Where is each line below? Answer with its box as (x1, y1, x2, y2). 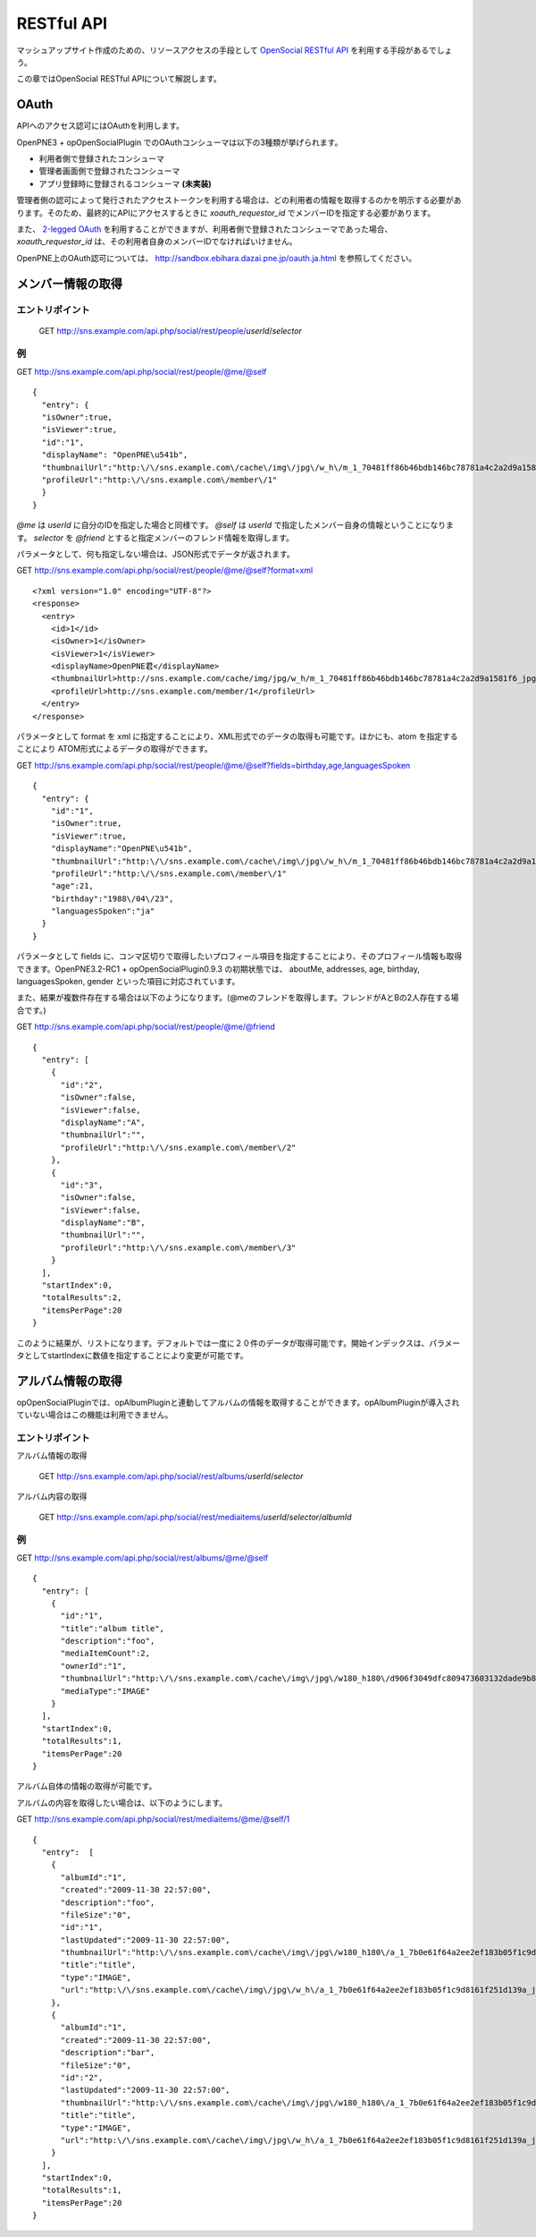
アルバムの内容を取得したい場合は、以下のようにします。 (16, 1797, 228, 1807)
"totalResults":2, (41, 1293, 122, 1303)
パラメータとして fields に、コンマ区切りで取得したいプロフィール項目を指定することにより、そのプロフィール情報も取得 (16, 951, 463, 962)
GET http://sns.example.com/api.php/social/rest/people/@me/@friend (16, 1021, 276, 1033)
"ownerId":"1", (60, 1661, 127, 1671)
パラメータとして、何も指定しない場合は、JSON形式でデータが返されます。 (16, 549, 295, 559)
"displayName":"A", (60, 1117, 147, 1127)
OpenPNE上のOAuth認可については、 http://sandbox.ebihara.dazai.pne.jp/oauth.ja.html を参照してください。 (16, 252, 417, 263)
